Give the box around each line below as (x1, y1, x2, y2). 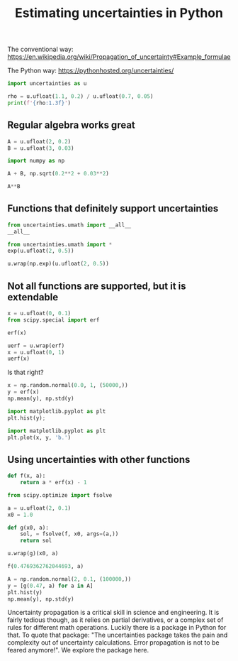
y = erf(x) (7, 388, 40, 395)
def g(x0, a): (7, 524, 50, 531)
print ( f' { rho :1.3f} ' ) (7, 99, 72, 106)
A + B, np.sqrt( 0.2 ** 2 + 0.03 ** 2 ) (7, 170, 110, 177)
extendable (7, 291, 59, 303)
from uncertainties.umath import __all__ (7, 222, 132, 229)
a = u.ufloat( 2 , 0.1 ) (7, 504, 72, 512)
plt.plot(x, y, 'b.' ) (7, 434, 72, 441)
